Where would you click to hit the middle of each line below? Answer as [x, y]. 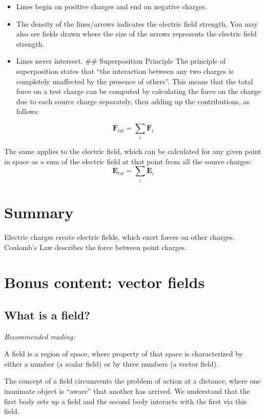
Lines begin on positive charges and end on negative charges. [112, 6]
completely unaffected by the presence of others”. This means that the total [135, 81]
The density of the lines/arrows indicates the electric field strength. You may [137, 23]
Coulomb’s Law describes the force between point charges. [96, 247]
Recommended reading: [40, 336]
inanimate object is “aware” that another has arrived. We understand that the [127, 391]
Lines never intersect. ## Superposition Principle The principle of [121, 61]
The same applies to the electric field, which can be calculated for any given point [133, 151]
